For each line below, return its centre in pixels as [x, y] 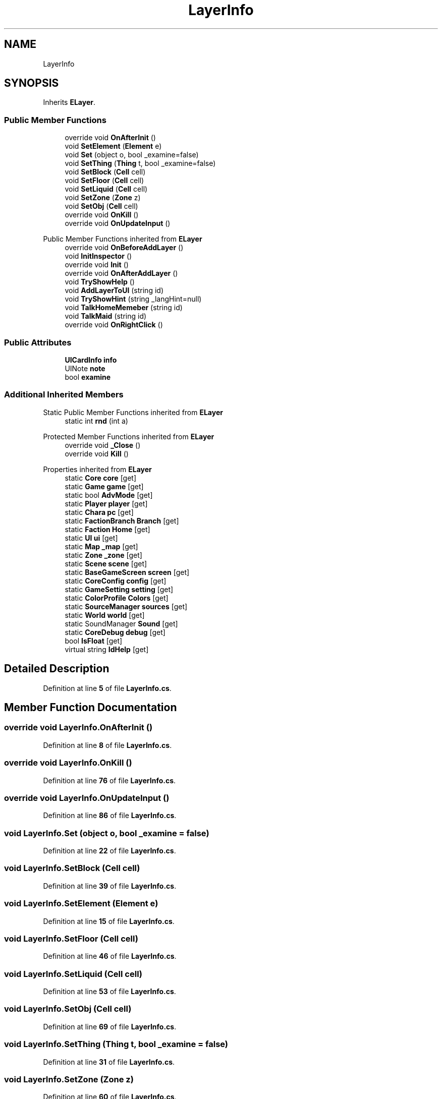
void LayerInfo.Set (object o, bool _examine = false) [107, 833]
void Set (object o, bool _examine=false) [132, 155]
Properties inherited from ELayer [97, 469]
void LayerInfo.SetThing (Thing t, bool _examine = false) [116, 1044]
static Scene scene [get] [106, 563]
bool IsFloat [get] [94, 641]
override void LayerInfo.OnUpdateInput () [87, 798]
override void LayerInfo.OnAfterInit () [78, 728]
